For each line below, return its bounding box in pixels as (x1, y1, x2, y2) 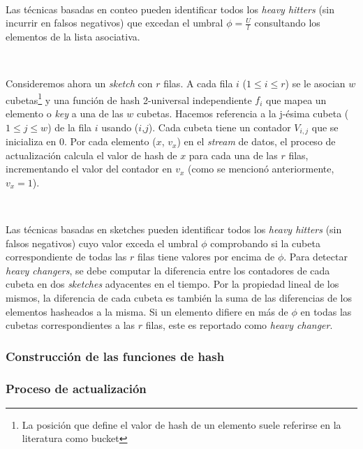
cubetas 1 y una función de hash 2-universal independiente (6, 90, 252, 107)
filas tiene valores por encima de (138, 249, 275, 264)
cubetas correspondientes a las (6, 318, 135, 332)
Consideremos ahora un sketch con (6, 76, 153, 91)
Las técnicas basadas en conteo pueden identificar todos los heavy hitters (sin (6, 1, 335, 16)
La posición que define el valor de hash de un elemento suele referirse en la (22, 417, 341, 432)
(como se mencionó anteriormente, (188, 161, 334, 176)
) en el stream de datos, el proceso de (177, 134, 336, 149)
